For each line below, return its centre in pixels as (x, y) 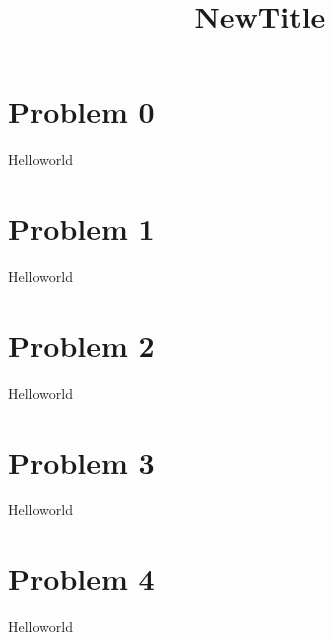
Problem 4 (81, 578)
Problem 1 (81, 228)
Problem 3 (81, 461)
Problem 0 (81, 111)
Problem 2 (81, 344)
